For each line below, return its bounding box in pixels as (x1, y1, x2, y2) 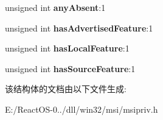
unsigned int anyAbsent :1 (5, 1, 106, 13)
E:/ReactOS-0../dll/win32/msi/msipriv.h (5, 102, 158, 115)
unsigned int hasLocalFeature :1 (5, 42, 130, 55)
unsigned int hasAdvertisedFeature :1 (5, 21, 153, 34)
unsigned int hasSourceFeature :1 (5, 62, 136, 75)
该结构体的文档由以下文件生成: (5, 82, 127, 95)
